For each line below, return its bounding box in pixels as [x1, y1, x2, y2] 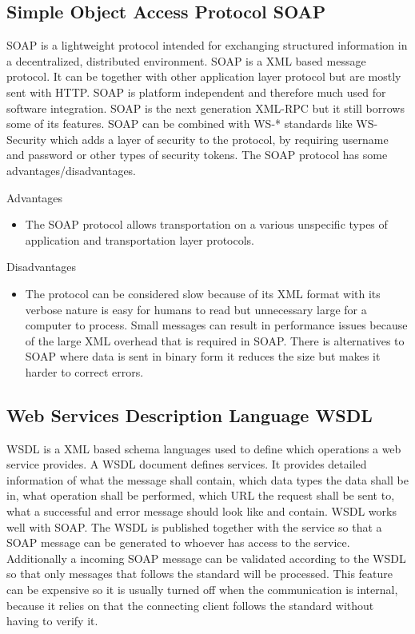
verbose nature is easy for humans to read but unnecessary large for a [25, 301, 367, 317]
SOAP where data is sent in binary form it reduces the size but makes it [25, 348, 381, 365]
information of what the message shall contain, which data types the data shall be [6, 471, 409, 488]
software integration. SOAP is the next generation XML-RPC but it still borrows [6, 99, 405, 116]
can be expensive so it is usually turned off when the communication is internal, [6, 581, 398, 598]
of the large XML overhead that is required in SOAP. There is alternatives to [25, 332, 405, 349]
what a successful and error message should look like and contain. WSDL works [6, 503, 397, 520]
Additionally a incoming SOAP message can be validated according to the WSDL [6, 549, 406, 566]
